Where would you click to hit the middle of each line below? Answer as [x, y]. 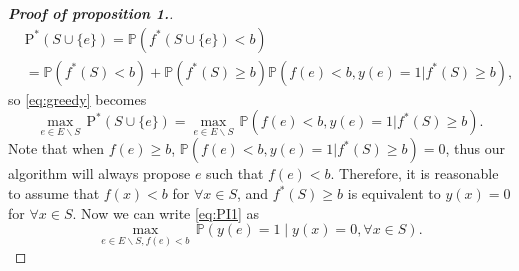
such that [235, 173]
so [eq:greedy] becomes [77, 98]
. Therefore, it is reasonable [414, 173]
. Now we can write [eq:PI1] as [166, 212]
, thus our [475, 148]
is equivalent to [394, 193]
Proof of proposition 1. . [91, 13]
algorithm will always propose [99, 173]
